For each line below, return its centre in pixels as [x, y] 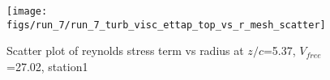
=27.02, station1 [47, 66]
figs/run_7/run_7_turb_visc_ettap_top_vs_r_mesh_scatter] [166, 25]
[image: [27, 11]
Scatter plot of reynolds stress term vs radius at [125, 51]
